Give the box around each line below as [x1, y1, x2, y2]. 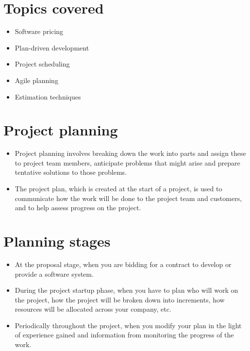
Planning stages [3, 231, 111, 251]
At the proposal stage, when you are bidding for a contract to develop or [15, 259, 232, 269]
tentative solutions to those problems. [15, 167, 127, 177]
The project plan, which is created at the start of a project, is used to [15, 184, 222, 193]
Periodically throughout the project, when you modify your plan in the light [15, 320, 242, 330]
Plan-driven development [15, 42, 89, 52]
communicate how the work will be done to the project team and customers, [15, 193, 242, 203]
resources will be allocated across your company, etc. [15, 304, 171, 314]
